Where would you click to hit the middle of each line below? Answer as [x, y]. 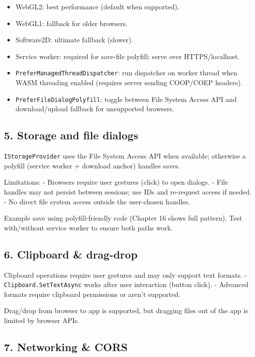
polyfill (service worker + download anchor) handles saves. [92, 165]
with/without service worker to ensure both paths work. [89, 227]
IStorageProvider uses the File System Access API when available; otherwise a [125, 156]
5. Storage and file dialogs [71, 135]
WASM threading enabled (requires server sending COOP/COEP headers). [129, 82]
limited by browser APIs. [42, 320]
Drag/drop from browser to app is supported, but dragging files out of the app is [126, 310]
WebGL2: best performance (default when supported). [97, 6]
